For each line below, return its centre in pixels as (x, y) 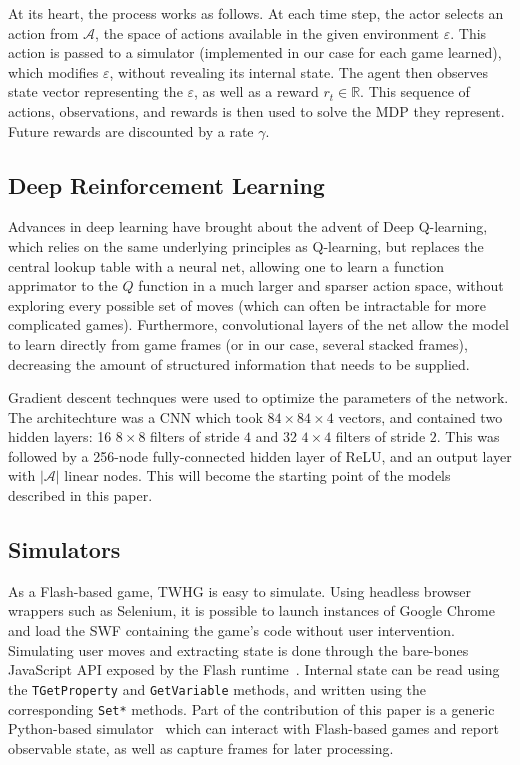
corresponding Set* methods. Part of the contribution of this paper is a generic (251, 708)
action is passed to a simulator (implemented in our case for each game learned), (255, 52)
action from (43, 32)
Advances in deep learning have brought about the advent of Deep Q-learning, (248, 226)
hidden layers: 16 (60, 436)
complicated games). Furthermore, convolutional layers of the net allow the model (258, 324)
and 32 (276, 436)
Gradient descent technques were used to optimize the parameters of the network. (258, 397)
